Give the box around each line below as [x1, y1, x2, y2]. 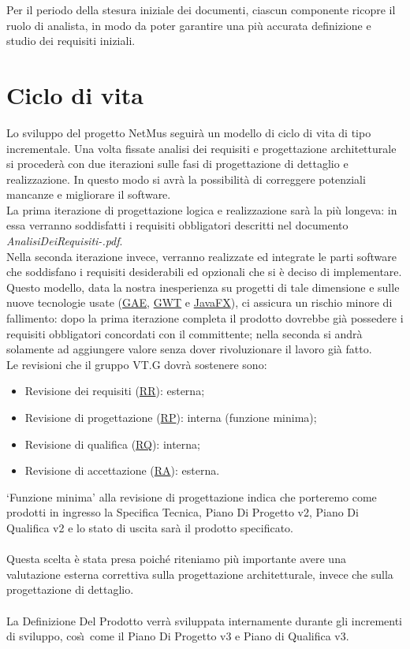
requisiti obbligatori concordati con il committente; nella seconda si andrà [6, 325, 363, 341]
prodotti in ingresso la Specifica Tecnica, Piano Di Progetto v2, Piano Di [6, 504, 359, 520]
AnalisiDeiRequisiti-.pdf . [6, 233, 123, 249]
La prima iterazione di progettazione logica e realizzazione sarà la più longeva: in [6, 201, 397, 218]
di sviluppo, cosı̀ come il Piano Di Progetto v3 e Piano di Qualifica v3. [6, 628, 349, 644]
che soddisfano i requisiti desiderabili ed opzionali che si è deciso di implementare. [6, 263, 402, 280]
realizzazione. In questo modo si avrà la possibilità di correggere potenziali [6, 170, 366, 187]
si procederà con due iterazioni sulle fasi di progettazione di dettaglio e [6, 155, 348, 172]
